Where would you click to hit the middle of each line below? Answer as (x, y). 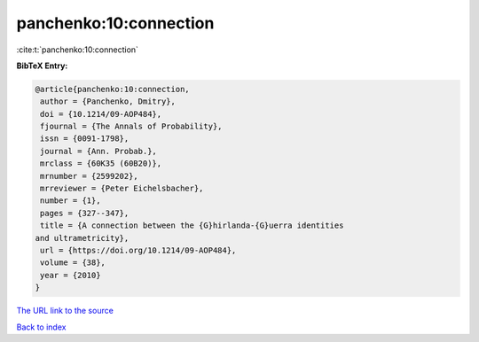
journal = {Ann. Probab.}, (98, 151)
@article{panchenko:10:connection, (112, 89)
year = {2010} (71, 275)
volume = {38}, (73, 263)
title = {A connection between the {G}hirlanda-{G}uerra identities (192, 225)
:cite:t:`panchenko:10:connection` (78, 50)
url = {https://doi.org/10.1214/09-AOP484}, (138, 250)
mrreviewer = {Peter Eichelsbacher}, (122, 189)
